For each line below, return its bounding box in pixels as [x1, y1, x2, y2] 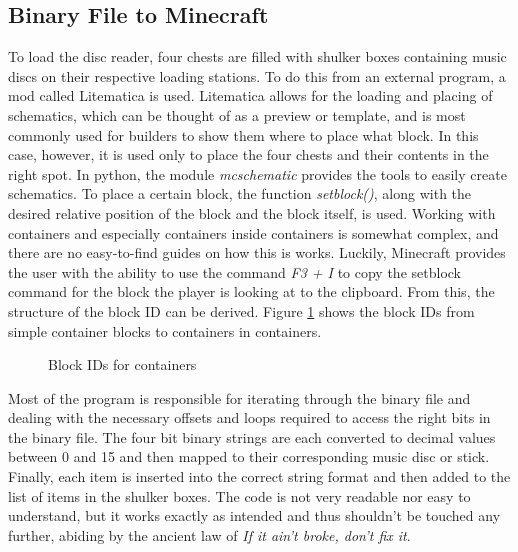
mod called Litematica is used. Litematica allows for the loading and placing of [8, 85, 493, 106]
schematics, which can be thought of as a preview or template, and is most [8, 104, 466, 125]
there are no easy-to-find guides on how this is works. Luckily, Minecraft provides [8, 242, 506, 263]
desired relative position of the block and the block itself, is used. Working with [8, 202, 496, 223]
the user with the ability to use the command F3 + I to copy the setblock [8, 261, 461, 282]
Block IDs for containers [48, 354, 197, 375]
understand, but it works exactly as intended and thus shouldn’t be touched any [8, 505, 501, 526]
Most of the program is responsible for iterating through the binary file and [8, 387, 471, 408]
